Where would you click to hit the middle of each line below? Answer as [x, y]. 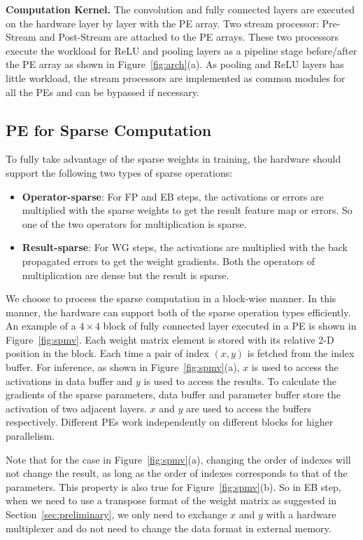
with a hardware [301, 514]
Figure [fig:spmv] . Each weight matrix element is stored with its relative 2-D [170, 339]
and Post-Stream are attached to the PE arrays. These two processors [189, 37]
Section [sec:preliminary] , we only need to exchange [116, 514]
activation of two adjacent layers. [76, 408]
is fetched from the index [301, 353]
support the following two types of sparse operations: [119, 172]
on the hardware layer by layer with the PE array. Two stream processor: [162, 23]
